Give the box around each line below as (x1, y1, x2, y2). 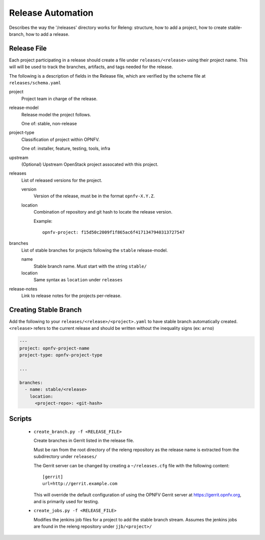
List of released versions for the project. (21, 177, 103, 183)
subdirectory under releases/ (33, 454, 97, 459)
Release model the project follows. (21, 111, 91, 117)
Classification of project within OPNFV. (21, 136, 100, 142)
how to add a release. (26, 31, 70, 37)
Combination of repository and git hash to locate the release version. (33, 209, 173, 215)
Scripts (9, 415, 32, 423)
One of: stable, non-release (21, 120, 77, 126)
